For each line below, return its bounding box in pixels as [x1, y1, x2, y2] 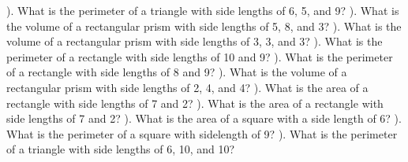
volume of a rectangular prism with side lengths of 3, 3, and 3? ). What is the [6, 33, 383, 50]
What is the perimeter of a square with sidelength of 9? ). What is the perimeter [6, 125, 398, 142]
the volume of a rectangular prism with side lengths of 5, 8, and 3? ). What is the [6, 17, 402, 34]
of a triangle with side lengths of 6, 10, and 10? [6, 141, 235, 157]
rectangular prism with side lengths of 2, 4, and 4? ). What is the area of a [6, 79, 369, 95]
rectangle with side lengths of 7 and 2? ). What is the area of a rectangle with [6, 94, 384, 111]
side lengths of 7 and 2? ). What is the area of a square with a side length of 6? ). [6, 110, 402, 127]
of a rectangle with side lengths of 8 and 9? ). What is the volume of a [6, 64, 347, 80]
